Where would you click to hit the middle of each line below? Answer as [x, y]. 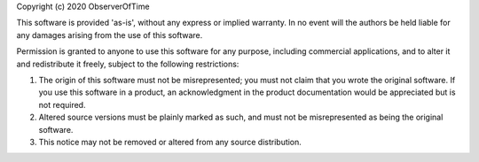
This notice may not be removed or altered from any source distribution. [170, 142]
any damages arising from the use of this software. [110, 35]
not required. [62, 104]
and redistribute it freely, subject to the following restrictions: [128, 64]
